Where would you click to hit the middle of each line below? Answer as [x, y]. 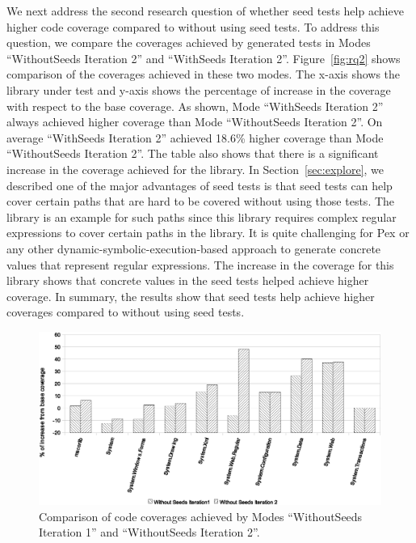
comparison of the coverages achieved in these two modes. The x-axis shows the [204, 74]
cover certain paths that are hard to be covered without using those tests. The [201, 201]
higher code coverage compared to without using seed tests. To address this [193, 26]
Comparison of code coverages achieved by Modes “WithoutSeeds [201, 516]
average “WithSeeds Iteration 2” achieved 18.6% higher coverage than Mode [195, 137]
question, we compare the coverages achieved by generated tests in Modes [189, 42]
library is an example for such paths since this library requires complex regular [202, 216]
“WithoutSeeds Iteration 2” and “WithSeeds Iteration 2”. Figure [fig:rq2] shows [204, 58]
